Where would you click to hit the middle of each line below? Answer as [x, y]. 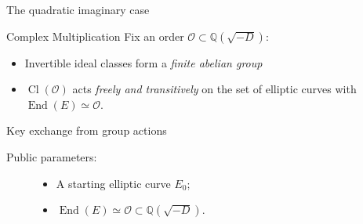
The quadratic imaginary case [78, 9]
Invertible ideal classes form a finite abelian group [143, 62]
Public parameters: [52, 156]
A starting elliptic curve [113, 183]
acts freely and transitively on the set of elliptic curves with [214, 89]
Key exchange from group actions [87, 130]
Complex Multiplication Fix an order [95, 36]
